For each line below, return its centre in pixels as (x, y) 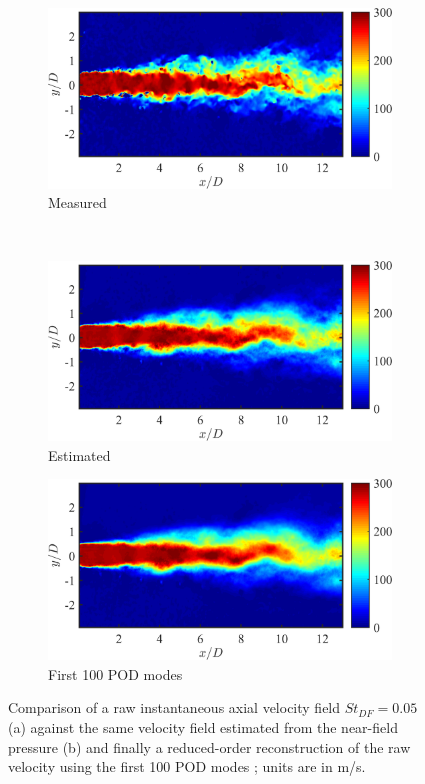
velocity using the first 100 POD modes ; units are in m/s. (187, 766)
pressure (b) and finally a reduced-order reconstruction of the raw (209, 746)
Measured (77, 202)
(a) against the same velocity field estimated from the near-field (203, 726)
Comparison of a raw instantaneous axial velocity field (174, 707)
